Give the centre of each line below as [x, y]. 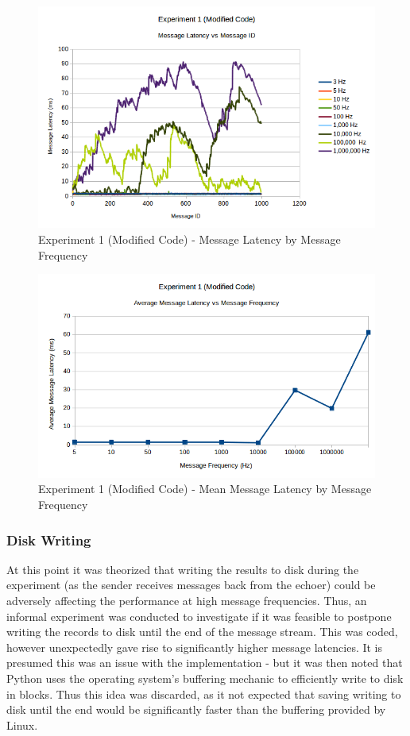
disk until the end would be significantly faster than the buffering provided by [196, 709]
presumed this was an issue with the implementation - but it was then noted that [205, 663]
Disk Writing [49, 539]
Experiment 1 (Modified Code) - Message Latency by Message [190, 239]
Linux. [22, 724]
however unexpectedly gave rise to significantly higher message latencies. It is [195, 647]
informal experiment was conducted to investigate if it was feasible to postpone [199, 616]
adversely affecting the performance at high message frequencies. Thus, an [187, 601]
